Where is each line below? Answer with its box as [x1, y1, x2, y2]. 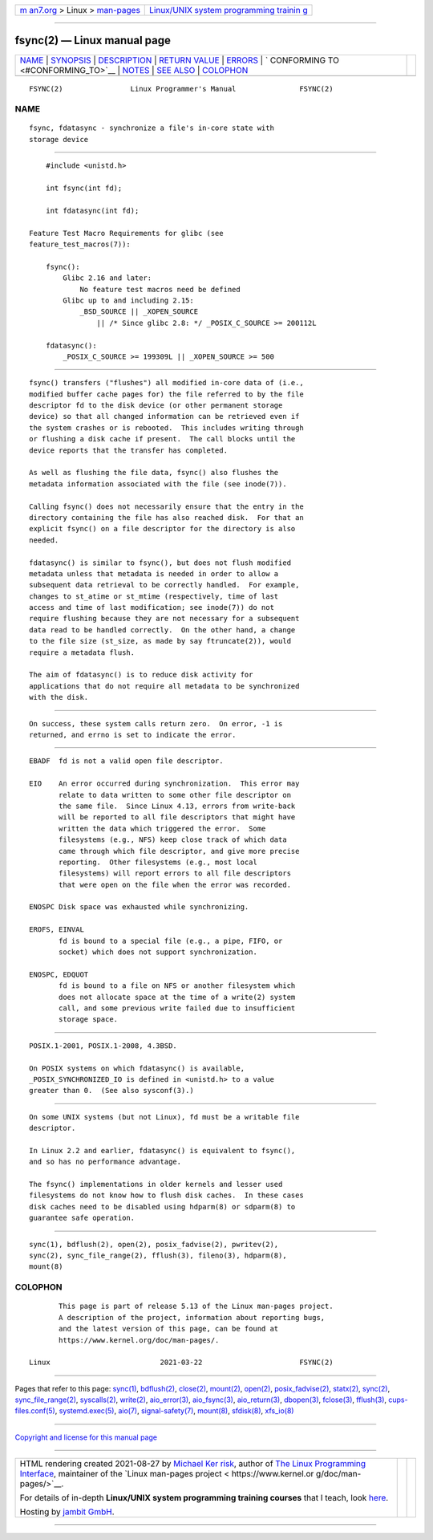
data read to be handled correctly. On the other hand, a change [29, 625, 296, 634]
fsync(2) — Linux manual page [14, 34, 172, 47]
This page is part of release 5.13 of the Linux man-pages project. [59, 1302, 334, 1311]
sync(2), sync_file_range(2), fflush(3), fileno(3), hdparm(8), [29, 1251, 288, 1260]
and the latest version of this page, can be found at [59, 1324, 279, 1334]
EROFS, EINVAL [29, 925, 84, 934]
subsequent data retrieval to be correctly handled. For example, [29, 580, 300, 590]
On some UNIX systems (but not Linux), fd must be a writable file [29, 1112, 300, 1121]
